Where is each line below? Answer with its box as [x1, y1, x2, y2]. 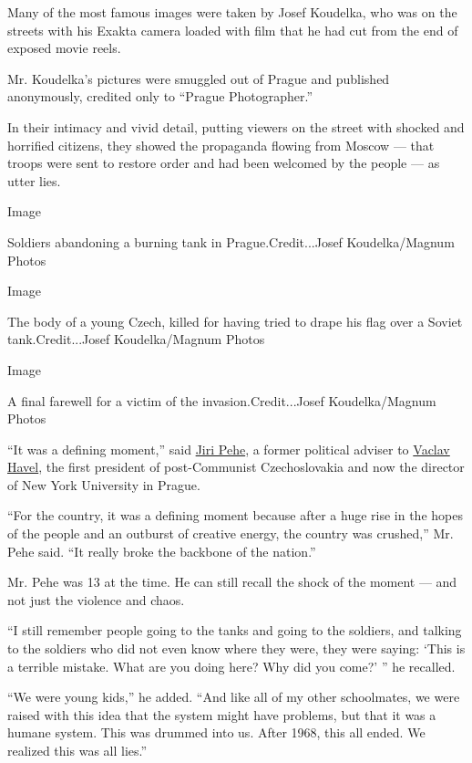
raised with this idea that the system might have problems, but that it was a [7, 705, 436, 724]
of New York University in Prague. [7, 475, 200, 494]
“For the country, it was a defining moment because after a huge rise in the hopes [7, 506, 463, 525]
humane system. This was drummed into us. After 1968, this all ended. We [7, 723, 426, 742]
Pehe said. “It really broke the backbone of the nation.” [7, 541, 316, 560]
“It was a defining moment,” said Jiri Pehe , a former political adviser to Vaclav [7, 439, 450, 458]
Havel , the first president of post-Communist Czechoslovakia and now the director [7, 457, 465, 476]
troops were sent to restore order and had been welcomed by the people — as [7, 153, 440, 172]
